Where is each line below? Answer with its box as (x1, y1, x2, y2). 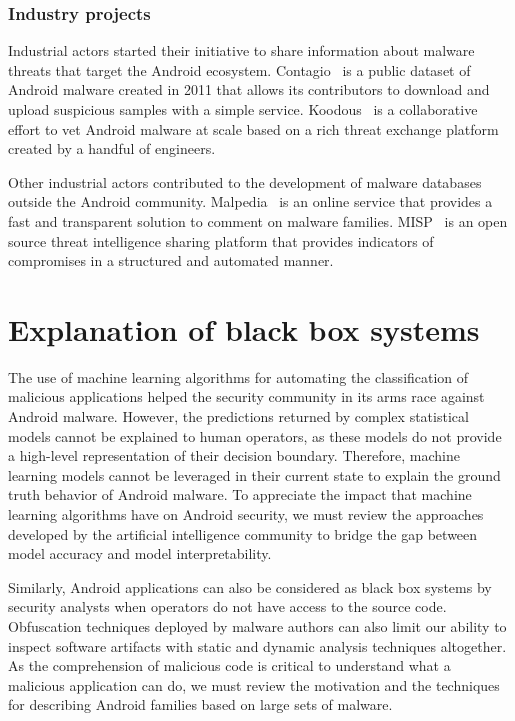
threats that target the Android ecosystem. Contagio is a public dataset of (8, 59, 471, 80)
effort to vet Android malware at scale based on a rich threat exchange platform (8, 118, 499, 139)
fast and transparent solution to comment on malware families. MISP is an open (8, 210, 508, 231)
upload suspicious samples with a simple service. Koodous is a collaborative (8, 99, 478, 119)
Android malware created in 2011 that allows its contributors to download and (8, 79, 490, 100)
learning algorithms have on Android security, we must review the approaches (8, 504, 484, 525)
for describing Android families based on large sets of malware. (8, 694, 393, 715)
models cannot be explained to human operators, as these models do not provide (8, 425, 502, 446)
